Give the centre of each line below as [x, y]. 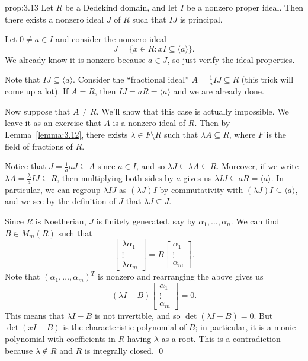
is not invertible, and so [137, 315]
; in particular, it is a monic [246, 327]
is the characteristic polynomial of [125, 327]
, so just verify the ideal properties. [231, 59]
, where [242, 134]
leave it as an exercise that [53, 123]
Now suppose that [38, 111]
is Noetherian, [61, 221]
